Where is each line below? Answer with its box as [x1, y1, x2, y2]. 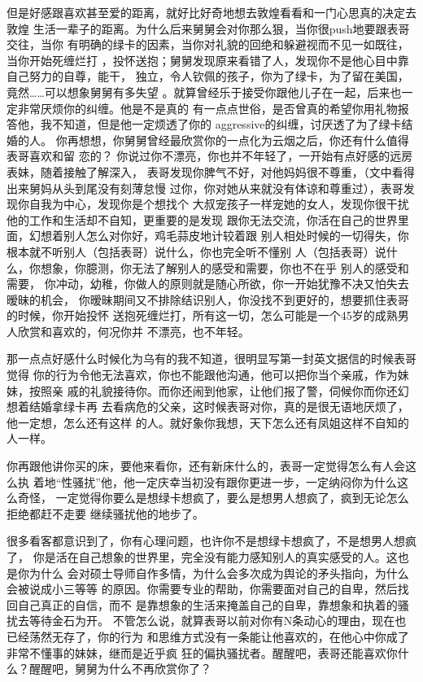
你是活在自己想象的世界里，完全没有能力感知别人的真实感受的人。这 [33, 549, 398, 565]
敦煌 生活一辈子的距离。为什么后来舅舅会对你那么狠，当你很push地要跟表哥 [7, 20, 410, 37]
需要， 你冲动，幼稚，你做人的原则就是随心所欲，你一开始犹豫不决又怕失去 [7, 275, 409, 292]
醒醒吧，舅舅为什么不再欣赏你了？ [28, 660, 211, 677]
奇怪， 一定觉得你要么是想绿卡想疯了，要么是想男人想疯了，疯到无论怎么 [17, 489, 409, 506]
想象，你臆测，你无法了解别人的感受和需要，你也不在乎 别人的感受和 [40, 259, 409, 276]
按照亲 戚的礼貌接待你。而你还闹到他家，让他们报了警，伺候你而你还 [28, 382, 398, 399]
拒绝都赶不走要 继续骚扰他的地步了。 [7, 505, 204, 522]
